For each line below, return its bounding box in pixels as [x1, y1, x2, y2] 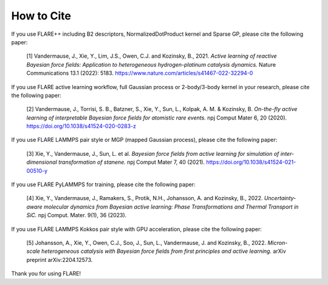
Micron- [267, 239, 288, 246]
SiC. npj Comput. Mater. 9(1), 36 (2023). [26, 212, 127, 219]
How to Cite [11, 9, 71, 22]
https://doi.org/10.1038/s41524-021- [206, 158, 296, 166]
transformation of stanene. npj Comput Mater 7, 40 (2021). [58, 158, 205, 166]
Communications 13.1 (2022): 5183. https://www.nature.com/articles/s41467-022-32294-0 [26, 70, 253, 77]
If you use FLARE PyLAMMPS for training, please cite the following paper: [11, 181, 196, 188]
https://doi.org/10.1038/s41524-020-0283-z [26, 122, 137, 130]
